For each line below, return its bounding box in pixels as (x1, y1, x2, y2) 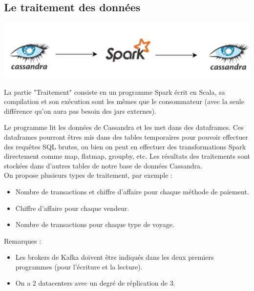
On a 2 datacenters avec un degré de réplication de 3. (15, 278, 175, 288)
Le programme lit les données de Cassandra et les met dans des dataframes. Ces (4, 122, 244, 132)
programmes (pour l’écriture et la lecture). (15, 261, 143, 271)
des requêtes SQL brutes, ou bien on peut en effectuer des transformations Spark (4, 141, 246, 151)
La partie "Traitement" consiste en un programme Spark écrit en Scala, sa (4, 86, 225, 97)
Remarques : (4, 235, 42, 246)
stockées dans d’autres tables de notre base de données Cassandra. (4, 160, 202, 170)
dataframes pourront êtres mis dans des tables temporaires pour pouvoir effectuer (4, 131, 248, 142)
